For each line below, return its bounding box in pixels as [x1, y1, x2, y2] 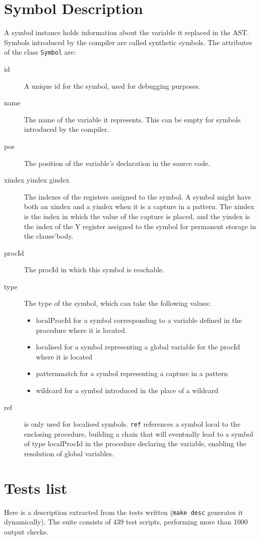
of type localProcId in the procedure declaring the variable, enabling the [24, 438, 246, 449]
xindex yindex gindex [4, 174, 70, 185]
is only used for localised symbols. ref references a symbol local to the [24, 419, 240, 429]
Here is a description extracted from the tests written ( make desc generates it [4, 506, 243, 517]
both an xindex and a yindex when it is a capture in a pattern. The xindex [24, 201, 254, 212]
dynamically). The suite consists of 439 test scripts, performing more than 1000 [4, 516, 248, 527]
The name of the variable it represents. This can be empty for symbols [24, 114, 241, 124]
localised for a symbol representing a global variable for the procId [36, 341, 240, 352]
